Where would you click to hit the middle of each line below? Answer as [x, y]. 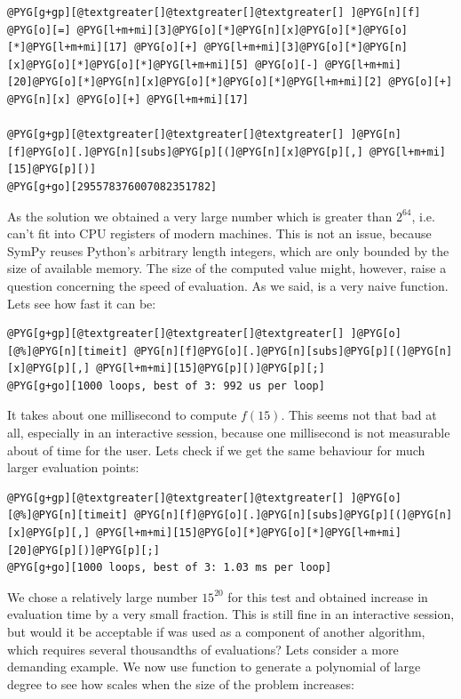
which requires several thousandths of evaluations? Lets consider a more [203, 649]
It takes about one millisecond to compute [122, 415]
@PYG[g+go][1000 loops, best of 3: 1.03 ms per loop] [170, 568]
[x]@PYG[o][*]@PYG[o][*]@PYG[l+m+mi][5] [128, 64]
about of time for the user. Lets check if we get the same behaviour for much [216, 450]
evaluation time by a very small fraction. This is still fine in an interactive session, [231, 614]
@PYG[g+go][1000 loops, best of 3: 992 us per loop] [166, 386]
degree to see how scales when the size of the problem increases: [181, 683]
